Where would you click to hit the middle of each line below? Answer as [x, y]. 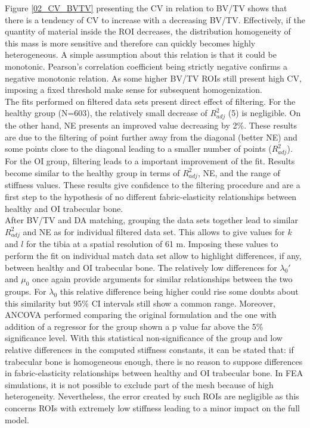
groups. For [26, 291]
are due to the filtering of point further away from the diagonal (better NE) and [151, 137]
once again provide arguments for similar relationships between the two [162, 279]
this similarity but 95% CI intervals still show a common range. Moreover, [140, 303]
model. [17, 419]
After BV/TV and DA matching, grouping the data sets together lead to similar [151, 220]
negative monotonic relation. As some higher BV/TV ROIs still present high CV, [153, 78]
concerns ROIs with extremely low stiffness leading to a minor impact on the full [152, 407]
